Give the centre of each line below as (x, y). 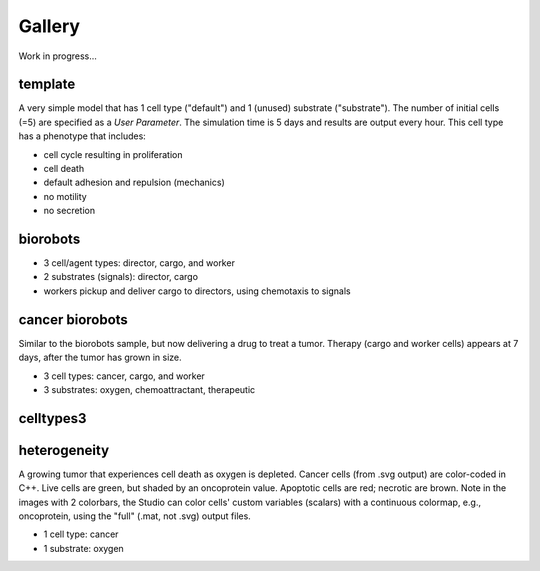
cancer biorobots (73, 319)
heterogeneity (64, 450)
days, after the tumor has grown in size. (100, 357)
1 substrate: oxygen (83, 548)
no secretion (69, 211)
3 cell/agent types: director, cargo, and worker (139, 263)
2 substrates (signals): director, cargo (121, 277)
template (47, 84)
